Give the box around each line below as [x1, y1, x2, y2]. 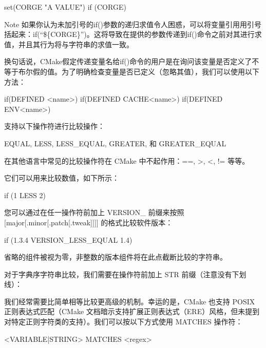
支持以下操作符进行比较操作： [4, 121, 105, 131]
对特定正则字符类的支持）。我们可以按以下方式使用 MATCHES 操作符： [4, 316, 243, 327]
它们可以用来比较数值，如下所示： [4, 172, 119, 183]
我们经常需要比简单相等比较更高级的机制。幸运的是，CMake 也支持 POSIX [4, 296, 255, 306]
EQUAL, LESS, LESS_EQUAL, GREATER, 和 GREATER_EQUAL [4, 138, 226, 148]
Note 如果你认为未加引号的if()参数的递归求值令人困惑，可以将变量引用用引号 [4, 18, 261, 29]
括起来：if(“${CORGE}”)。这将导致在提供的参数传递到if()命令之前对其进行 [4, 29, 255, 40]
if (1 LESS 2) [4, 189, 46, 200]
